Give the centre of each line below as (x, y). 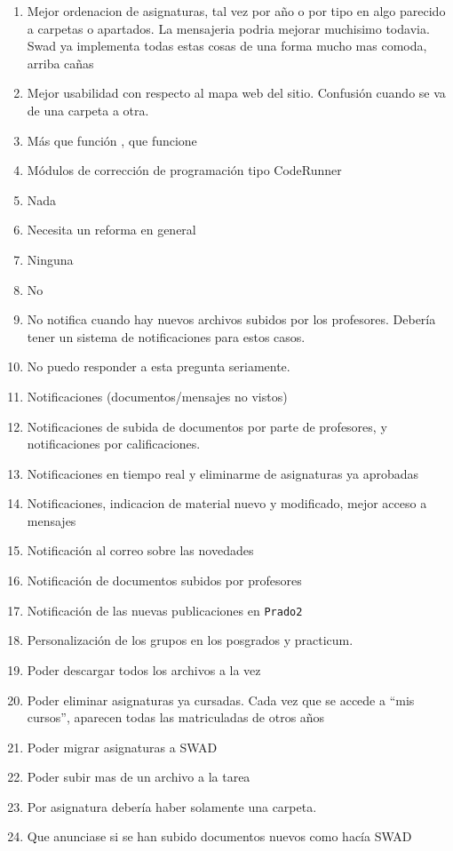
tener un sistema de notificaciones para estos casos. (166, 336)
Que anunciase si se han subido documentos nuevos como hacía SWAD (219, 836)
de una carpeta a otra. (88, 110)
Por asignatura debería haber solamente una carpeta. (172, 806)
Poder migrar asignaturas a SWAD (122, 747)
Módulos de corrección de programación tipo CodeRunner (184, 170)
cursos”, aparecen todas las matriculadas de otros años (176, 717)
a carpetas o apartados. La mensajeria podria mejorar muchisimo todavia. (228, 28)
